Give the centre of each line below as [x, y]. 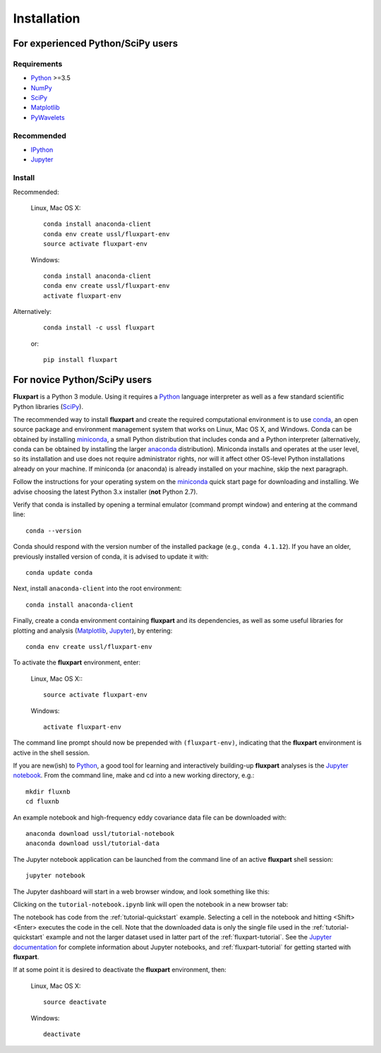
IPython [42, 150]
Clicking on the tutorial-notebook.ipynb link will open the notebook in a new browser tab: [151, 904]
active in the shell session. [52, 753]
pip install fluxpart [80, 360]
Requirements [38, 63]
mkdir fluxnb [48, 791]
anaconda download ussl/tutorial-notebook [100, 834]
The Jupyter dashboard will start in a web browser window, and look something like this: [141, 891]
